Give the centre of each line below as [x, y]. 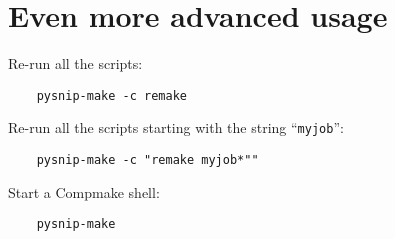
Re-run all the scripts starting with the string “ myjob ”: [176, 127]
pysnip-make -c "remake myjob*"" [147, 160]
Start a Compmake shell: [84, 191]
